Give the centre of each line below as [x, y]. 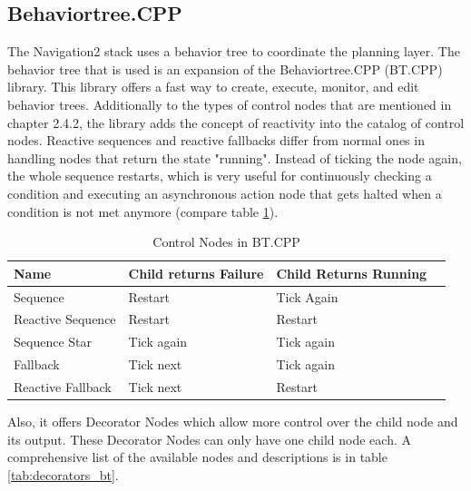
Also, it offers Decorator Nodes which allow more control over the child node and [233, 422]
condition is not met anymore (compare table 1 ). [143, 211]
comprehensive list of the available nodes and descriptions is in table [197, 457]
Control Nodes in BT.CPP [226, 242]
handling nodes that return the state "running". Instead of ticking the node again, [235, 157]
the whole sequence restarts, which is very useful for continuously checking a [220, 176]
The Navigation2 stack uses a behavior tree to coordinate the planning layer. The [234, 51]
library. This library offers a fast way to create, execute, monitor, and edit [213, 87]
